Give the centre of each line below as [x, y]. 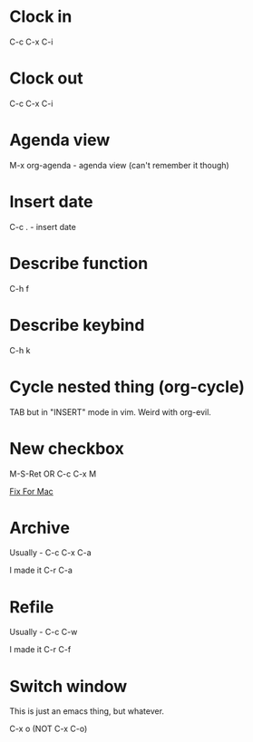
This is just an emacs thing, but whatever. [87, 711]
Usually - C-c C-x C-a [51, 553]
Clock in [41, 17]
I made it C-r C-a [41, 570]
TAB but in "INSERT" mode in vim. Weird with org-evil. [110, 412]
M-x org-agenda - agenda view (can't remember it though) [119, 165]
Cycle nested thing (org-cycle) [127, 386]
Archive [40, 528]
